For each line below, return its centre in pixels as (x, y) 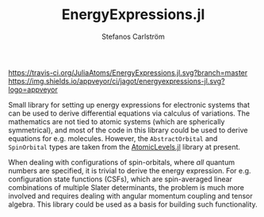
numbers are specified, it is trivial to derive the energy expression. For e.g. (130, 170)
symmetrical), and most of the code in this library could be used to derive (128, 130)
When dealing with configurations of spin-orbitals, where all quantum (122, 162)
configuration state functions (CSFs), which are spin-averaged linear (120, 179)
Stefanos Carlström (133, 36)
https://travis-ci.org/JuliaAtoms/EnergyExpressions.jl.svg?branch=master (128, 72)
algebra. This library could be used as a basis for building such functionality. (133, 204)
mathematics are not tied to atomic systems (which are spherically (117, 121)
